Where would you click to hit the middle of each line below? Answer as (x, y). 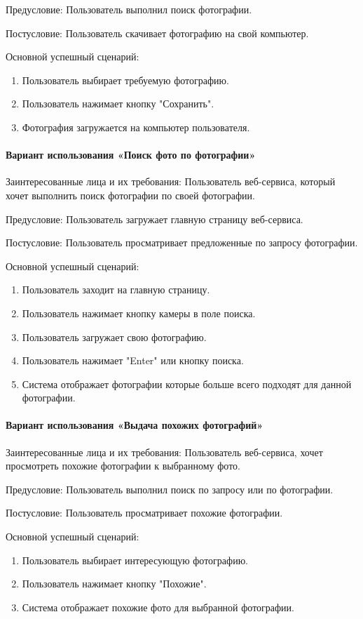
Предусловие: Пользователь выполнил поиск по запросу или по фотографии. (170, 489)
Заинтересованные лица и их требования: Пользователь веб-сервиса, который (171, 181)
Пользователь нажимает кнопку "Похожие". (114, 584)
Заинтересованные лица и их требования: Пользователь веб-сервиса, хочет (164, 452)
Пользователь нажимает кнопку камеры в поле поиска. (139, 313)
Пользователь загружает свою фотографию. (114, 337)
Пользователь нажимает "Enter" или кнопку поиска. (133, 360)
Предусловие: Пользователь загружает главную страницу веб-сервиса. (155, 219)
